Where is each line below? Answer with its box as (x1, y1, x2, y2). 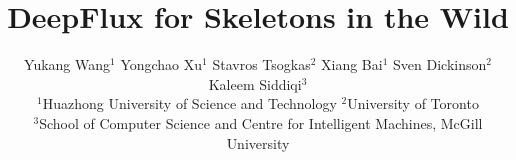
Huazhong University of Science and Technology (42, 93, 337, 114)
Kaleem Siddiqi (208, 73, 302, 94)
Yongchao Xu (120, 54, 203, 75)
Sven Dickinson (393, 54, 487, 75)
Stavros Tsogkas (212, 54, 311, 75)
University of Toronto (347, 93, 479, 114)
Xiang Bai (321, 54, 383, 75)
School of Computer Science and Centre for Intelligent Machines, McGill (39, 112, 483, 133)
